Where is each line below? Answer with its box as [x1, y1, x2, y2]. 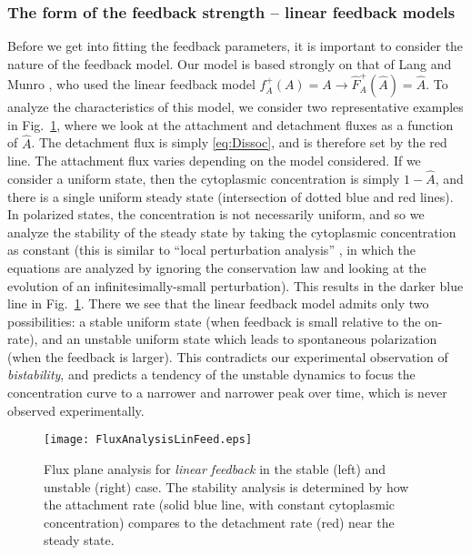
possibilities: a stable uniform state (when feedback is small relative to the [7, 311, 421, 330]
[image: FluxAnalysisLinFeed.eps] [44, 433, 253, 447]
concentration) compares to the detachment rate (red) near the [44, 512, 395, 531]
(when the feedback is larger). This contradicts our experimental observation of [7, 347, 448, 366]
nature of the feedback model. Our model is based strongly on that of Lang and [7, 54, 452, 73]
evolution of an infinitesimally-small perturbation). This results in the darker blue [7, 276, 464, 295]
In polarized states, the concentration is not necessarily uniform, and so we [7, 205, 425, 224]
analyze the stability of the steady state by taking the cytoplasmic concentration [7, 222, 456, 241]
